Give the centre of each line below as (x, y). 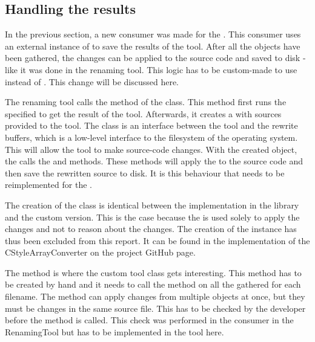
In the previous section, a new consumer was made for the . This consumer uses (153, 34)
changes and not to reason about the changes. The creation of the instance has (151, 229)
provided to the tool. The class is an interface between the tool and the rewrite (151, 125)
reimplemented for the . (48, 185)
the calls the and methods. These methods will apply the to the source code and (154, 161)
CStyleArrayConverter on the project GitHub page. (100, 252)
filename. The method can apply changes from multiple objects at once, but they (155, 296)
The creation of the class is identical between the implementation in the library (152, 205)
